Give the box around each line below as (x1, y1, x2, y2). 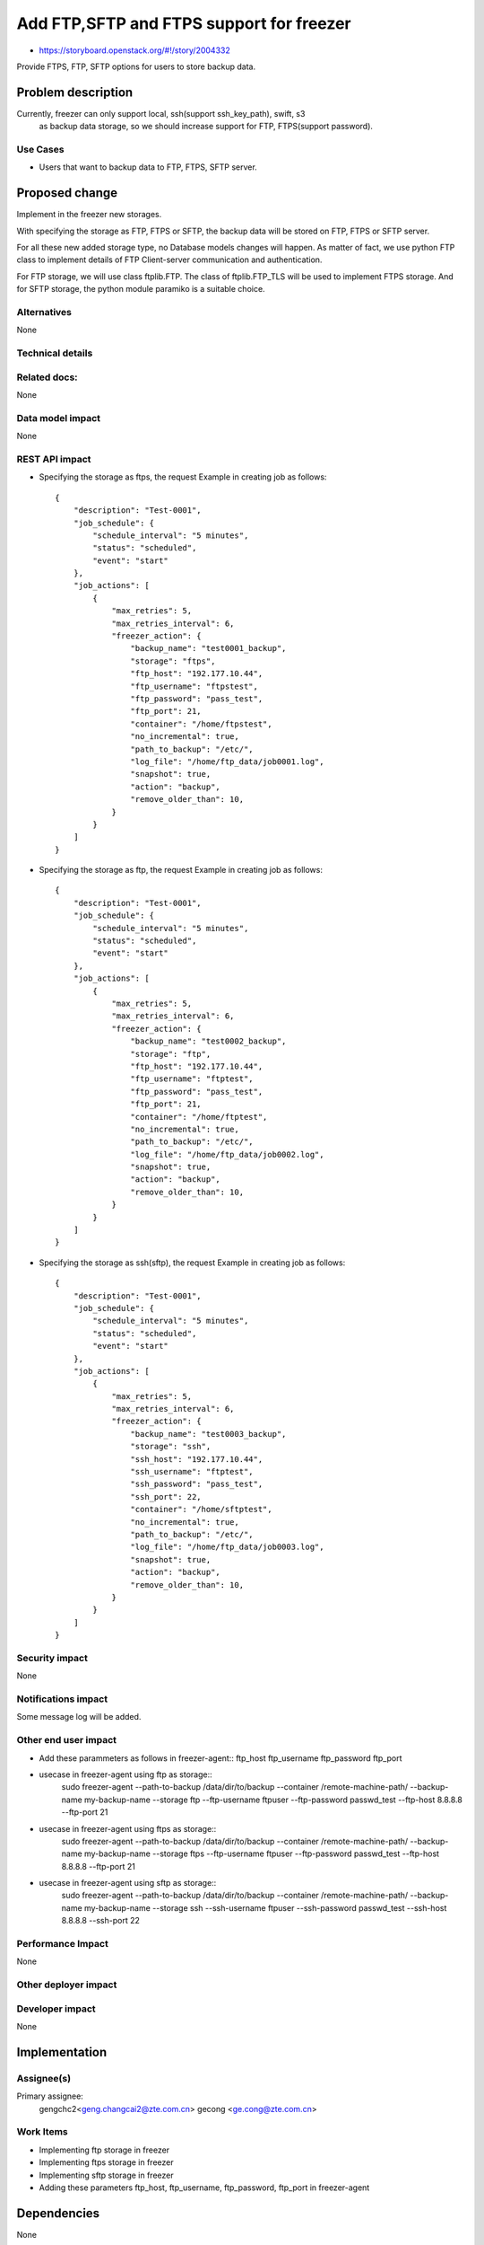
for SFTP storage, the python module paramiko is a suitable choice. (16, 284, 265, 295)
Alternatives (16, 306, 72, 318)
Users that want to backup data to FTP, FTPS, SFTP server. (39, 162, 257, 172)
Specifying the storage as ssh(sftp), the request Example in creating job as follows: (39, 1257, 346, 1268)
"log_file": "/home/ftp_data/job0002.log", (130, 1149, 324, 1159)
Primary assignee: (16, 2091, 84, 2101)
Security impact (16, 1651, 89, 1664)
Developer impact (16, 2003, 96, 2015)
